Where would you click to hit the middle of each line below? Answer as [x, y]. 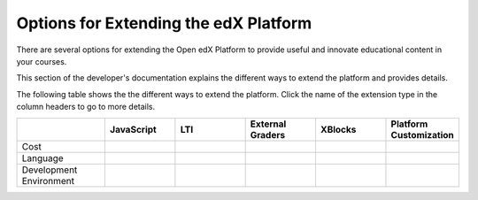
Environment [48, 181]
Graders [268, 135]
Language [42, 158]
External [268, 124]
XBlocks [338, 129]
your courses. [42, 61]
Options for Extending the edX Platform [164, 23]
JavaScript [133, 129]
